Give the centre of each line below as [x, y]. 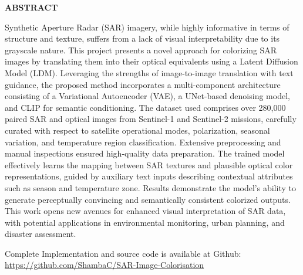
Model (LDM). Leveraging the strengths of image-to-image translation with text [149, 72]
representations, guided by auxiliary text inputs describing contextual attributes [149, 176]
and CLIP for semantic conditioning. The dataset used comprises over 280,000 [145, 107]
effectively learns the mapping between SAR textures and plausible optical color [149, 164]
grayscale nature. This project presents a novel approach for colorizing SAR [141, 50]
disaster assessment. [41, 234]
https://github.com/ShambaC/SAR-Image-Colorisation [105, 265]
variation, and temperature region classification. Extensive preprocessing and [143, 142]
